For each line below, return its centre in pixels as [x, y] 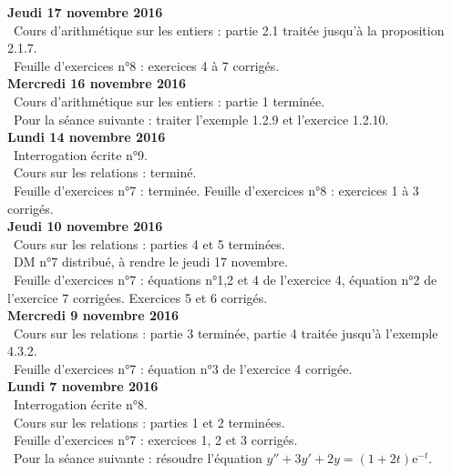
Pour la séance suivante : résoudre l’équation [138, 457]
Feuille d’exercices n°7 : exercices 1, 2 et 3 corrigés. [155, 440]
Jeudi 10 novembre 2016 [85, 226]
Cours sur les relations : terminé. [105, 172]
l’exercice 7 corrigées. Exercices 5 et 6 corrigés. [138, 297]
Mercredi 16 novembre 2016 [97, 83]
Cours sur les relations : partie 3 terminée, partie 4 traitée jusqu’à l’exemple [226, 333]
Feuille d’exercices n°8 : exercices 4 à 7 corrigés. [146, 65]
